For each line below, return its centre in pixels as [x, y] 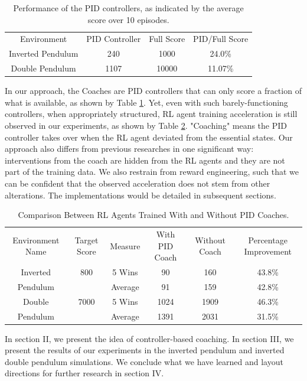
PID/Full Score [221, 39]
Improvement [268, 251]
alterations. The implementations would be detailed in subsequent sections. [141, 195]
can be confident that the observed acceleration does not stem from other [138, 183]
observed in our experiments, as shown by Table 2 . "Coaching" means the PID [146, 125]
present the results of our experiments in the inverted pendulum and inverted [145, 350]
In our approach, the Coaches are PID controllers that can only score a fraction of [153, 91]
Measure [125, 245]
